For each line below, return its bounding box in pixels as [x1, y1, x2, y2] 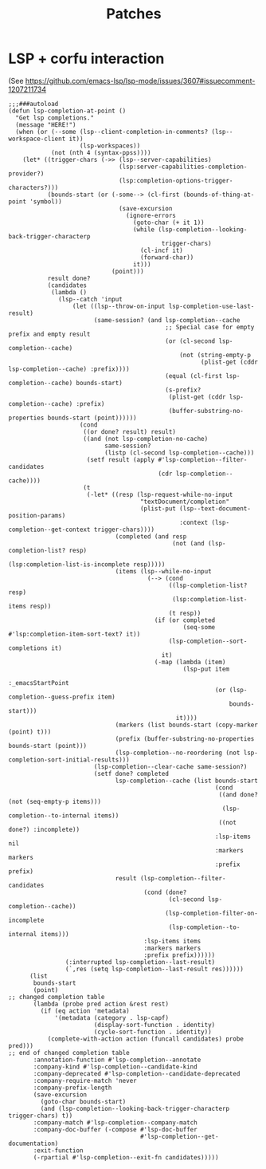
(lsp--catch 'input [58, 295, 123, 303]
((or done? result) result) [83, 427, 177, 435]
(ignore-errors [126, 211, 177, 219]
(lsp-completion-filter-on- [165, 909, 259, 917]
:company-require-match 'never [33, 1077, 137, 1084]
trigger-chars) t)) [8, 1112, 73, 1120]
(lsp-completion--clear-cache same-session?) [93, 762, 248, 770]
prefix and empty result [8, 330, 91, 338]
